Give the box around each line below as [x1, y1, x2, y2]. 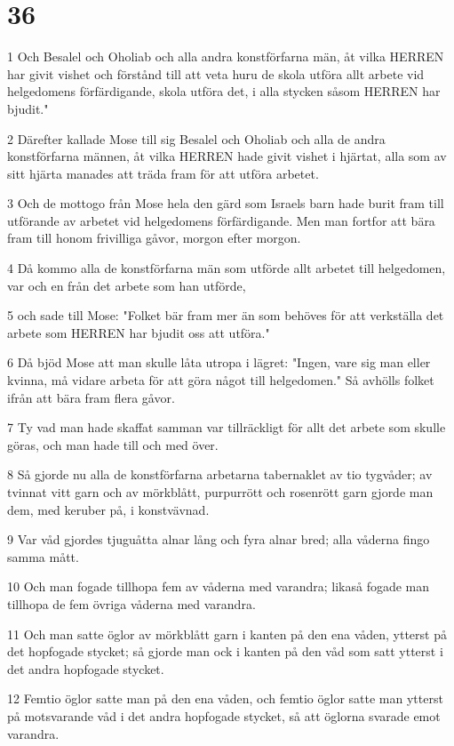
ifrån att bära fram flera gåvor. [7, 388, 175, 406]
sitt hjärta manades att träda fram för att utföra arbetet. [7, 164, 319, 182]
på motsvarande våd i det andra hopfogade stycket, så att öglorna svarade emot [7, 706, 441, 725]
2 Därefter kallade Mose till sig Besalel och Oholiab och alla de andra [7, 129, 386, 148]
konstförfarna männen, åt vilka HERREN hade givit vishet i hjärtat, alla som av [7, 147, 447, 165]
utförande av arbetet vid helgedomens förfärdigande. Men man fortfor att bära [7, 211, 435, 229]
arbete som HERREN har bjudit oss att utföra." [7, 323, 270, 341]
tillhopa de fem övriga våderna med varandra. [7, 594, 256, 613]
